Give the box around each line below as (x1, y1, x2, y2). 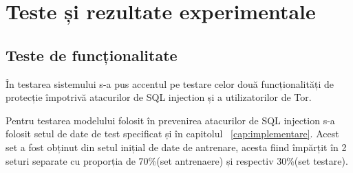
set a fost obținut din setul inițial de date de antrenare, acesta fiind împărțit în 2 (6, 139, 347, 154)
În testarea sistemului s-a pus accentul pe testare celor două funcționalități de (6, 76, 334, 91)
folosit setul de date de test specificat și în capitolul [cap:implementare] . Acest (6, 126, 339, 141)
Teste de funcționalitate (6, 44, 178, 65)
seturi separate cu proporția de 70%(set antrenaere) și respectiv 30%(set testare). (6, 153, 348, 168)
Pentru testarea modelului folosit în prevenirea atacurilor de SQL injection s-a (6, 113, 335, 127)
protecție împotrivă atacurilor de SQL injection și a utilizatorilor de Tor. (6, 90, 312, 104)
